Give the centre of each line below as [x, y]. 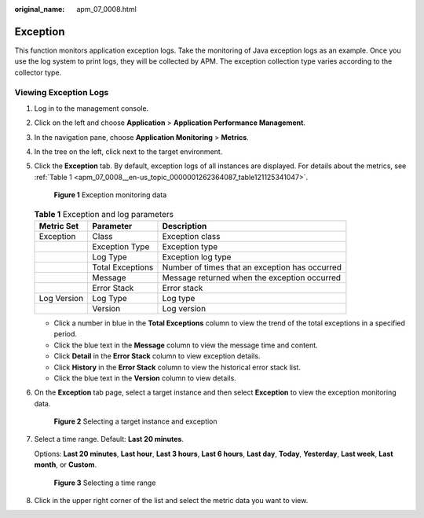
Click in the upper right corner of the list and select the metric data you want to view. [171, 501]
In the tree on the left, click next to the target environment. [128, 152]
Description [185, 226]
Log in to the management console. [91, 108]
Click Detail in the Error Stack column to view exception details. [157, 356]
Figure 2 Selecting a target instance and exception [135, 421]
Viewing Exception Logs [62, 93]
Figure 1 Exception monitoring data [110, 195]
